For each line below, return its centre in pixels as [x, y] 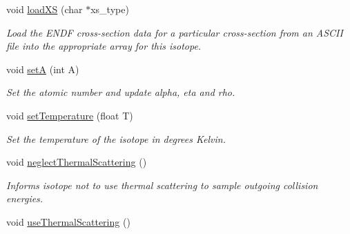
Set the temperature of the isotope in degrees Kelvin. [116, 138]
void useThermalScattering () [68, 221]
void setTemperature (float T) [70, 115]
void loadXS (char [45, 9]
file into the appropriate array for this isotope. [104, 46]
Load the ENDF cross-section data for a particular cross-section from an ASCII [175, 32]
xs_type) [110, 9]
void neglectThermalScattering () [77, 162]
